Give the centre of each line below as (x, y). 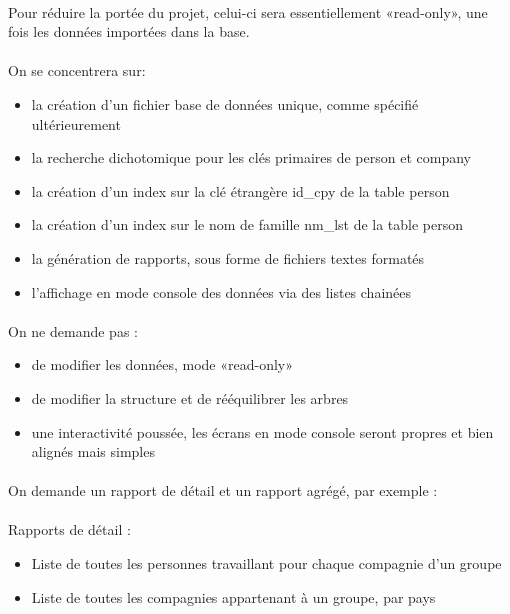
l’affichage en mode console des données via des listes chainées (221, 291)
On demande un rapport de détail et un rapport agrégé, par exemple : (223, 490)
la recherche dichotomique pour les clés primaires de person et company (251, 157)
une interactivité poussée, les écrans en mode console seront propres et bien (262, 431)
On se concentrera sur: (77, 70)
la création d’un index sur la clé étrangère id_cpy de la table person (240, 190)
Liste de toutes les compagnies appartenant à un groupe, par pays (233, 596)
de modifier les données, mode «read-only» (162, 364)
